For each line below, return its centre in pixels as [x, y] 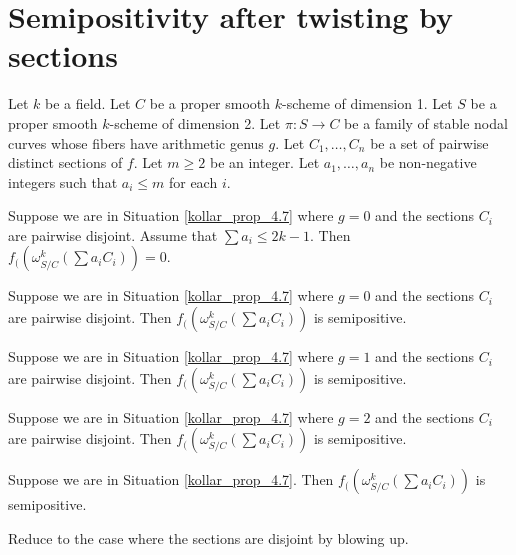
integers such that [63, 181]
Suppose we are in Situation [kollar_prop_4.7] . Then [171, 479]
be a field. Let [88, 103]
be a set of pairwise [429, 142]
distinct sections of [65, 162]
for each [193, 181]
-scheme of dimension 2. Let [195, 122]
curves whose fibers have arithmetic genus [136, 142]
